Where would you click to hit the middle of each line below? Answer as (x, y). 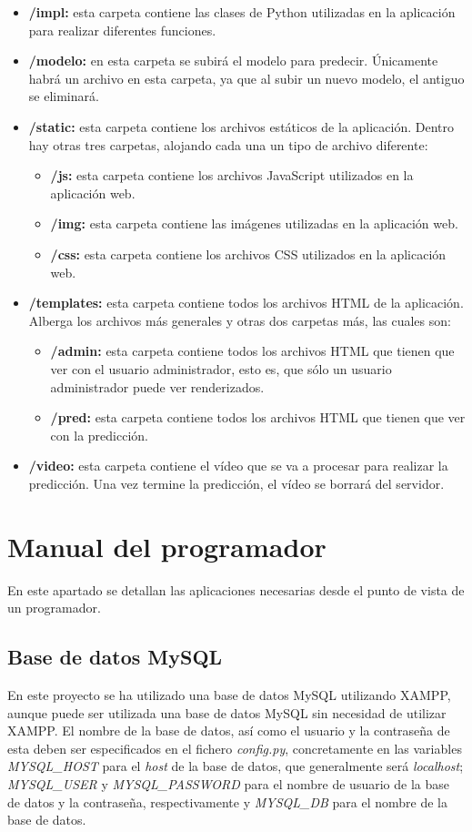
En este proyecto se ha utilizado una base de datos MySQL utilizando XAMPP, (229, 694)
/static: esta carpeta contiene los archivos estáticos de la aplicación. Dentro (241, 126)
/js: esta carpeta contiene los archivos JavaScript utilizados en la (232, 175)
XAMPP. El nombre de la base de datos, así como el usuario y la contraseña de (229, 731)
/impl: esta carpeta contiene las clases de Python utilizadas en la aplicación (242, 12)
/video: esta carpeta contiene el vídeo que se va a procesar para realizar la (238, 466)
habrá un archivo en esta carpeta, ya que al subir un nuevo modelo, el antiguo (246, 78)
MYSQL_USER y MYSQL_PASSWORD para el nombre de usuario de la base (228, 783)
